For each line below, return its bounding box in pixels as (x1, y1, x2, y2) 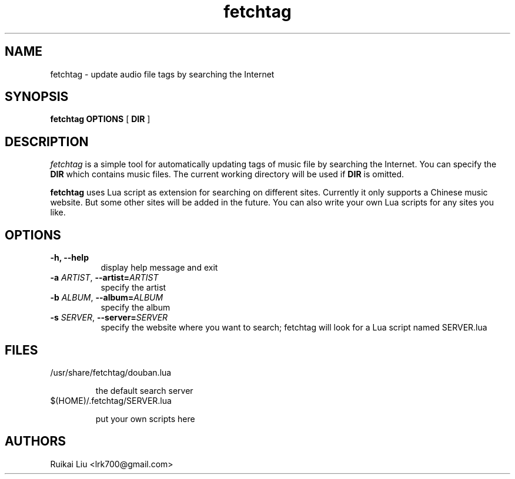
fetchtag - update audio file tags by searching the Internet (50, 69, 275, 79)
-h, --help (50, 252, 89, 263)
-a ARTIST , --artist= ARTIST (50, 272, 159, 283)
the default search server (95, 385, 193, 396)
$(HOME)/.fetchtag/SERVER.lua (50, 395, 172, 406)
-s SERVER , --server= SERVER (50, 312, 168, 323)
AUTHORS (5, 434, 66, 449)
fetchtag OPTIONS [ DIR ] (50, 114, 151, 124)
